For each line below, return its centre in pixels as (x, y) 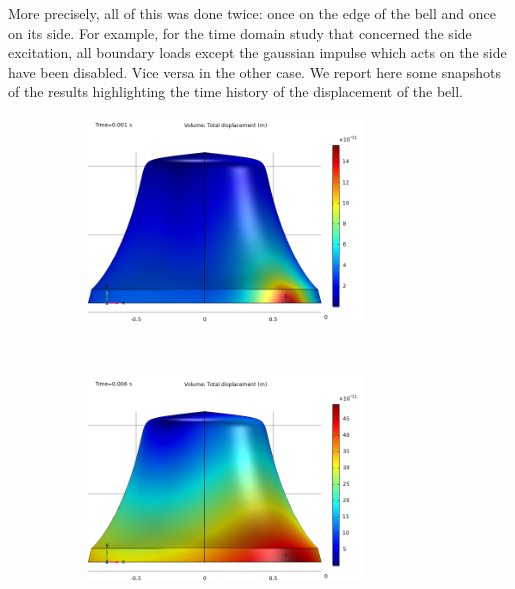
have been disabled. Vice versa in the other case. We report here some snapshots (255, 71)
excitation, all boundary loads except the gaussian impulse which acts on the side (257, 52)
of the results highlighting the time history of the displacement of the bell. (236, 91)
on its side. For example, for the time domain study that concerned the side (240, 32)
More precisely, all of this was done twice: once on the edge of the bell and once (252, 13)
